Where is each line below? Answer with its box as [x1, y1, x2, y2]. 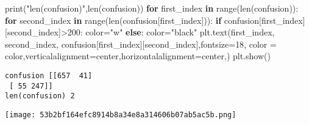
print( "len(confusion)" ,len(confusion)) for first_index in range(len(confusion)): [5, 2, 299, 14]
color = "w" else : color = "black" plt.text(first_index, [85, 26, 275, 38]
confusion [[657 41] [5, 71, 93, 80]
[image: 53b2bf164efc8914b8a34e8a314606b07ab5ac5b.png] [5, 110, 236, 119]
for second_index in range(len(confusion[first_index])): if [5, 13, 222, 26]
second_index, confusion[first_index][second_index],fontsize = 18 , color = [5, 37, 277, 50]
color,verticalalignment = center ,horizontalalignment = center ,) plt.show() [5, 49, 271, 62]
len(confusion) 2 [5, 92, 75, 101]
